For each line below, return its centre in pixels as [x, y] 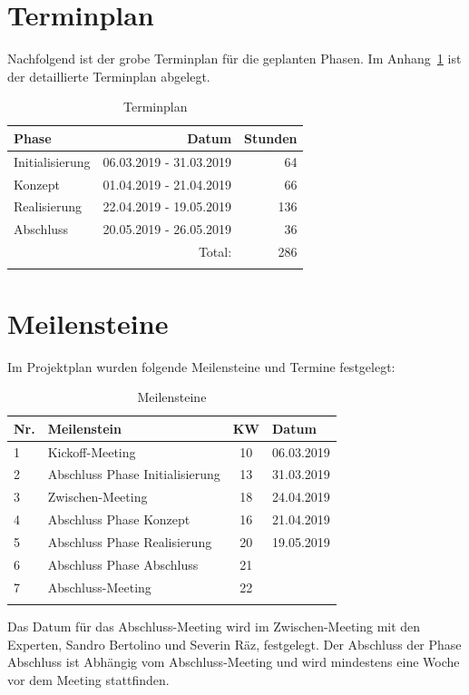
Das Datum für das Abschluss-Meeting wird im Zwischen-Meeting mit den [214, 626]
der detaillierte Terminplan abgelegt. [109, 76]
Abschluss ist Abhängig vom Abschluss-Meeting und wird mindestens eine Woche [234, 662]
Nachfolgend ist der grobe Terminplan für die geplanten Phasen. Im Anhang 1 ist [234, 59]
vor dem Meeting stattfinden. [88, 679]
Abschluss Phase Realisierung [130, 542]
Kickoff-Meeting [92, 451]
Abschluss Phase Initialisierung [134, 474]
